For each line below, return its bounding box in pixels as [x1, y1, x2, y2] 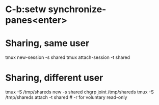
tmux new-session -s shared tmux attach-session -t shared [5, 54, 130, 60]
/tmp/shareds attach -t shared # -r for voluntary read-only [5, 94, 127, 100]
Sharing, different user [5, 72, 103, 84]
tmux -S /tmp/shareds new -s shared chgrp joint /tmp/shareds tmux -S [5, 89, 154, 95]
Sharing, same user [5, 38, 90, 49]
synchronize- [48, 4, 107, 15]
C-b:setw [5, 4, 46, 15]
